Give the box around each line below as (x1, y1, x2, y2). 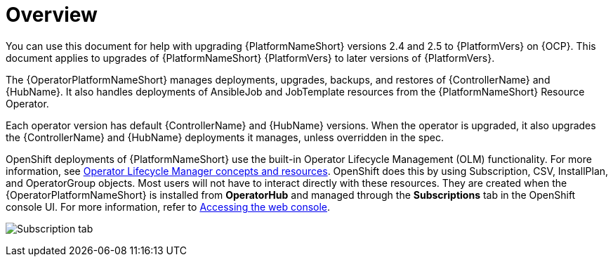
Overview (6, 3, 98, 27)
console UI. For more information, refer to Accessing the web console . (6, 200, 331, 213)
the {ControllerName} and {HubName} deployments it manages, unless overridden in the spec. (6, 131, 444, 143)
